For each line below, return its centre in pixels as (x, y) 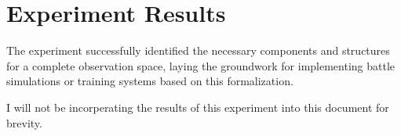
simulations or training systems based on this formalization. (150, 81)
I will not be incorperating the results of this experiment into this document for (198, 107)
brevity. (24, 122)
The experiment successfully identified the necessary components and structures (198, 50)
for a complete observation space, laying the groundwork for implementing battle (201, 65)
